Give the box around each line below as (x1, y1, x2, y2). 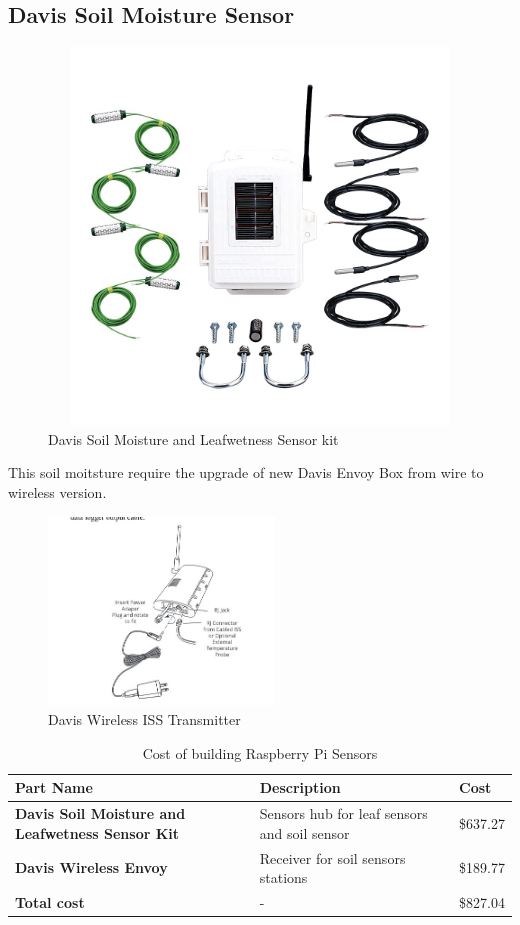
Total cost (15, 891, 85, 912)
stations (259, 867, 308, 888)
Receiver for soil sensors (259, 847, 406, 868)
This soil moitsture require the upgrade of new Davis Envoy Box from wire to (8, 462, 484, 483)
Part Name (15, 777, 93, 798)
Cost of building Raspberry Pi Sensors (142, 742, 378, 763)
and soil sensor (259, 822, 350, 843)
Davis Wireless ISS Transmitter (48, 709, 241, 730)
